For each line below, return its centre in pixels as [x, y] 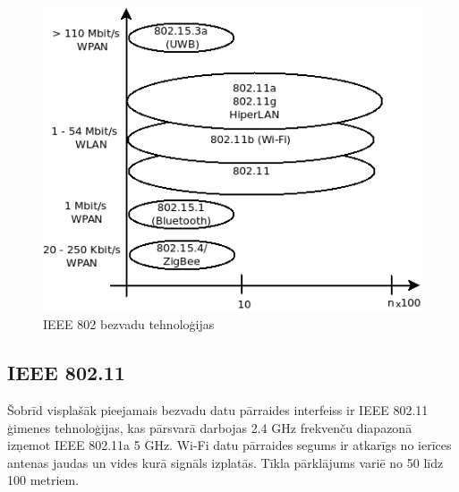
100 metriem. [43, 480]
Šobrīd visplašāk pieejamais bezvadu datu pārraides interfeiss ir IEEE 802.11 [218, 410]
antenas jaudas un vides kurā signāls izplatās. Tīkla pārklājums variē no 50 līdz [225, 462]
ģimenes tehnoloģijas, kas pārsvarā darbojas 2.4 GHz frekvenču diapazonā [210, 427]
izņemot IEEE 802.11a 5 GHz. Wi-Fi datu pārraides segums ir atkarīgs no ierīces [229, 445]
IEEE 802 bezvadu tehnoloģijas [129, 324]
